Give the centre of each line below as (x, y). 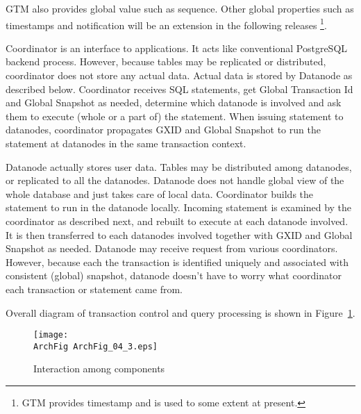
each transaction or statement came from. (94, 289)
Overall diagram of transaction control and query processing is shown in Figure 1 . (180, 312)
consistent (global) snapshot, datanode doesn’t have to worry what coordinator (174, 275)
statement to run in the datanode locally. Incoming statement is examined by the (179, 207)
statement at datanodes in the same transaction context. (126, 143)
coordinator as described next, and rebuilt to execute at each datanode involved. (177, 221)
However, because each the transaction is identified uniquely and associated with (177, 262)
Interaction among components (99, 369)
